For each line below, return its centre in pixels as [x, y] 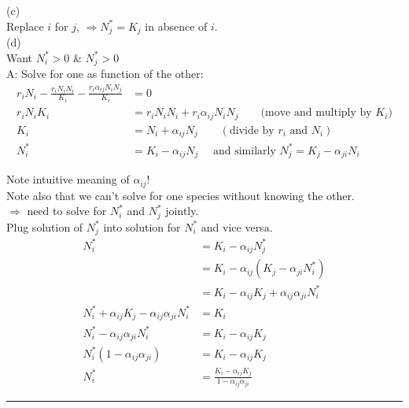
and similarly [245, 151]
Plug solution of [45, 226]
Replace [25, 26]
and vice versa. [237, 226]
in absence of [176, 26]
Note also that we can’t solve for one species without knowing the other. [181, 195]
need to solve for [67, 211]
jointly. [182, 211]
